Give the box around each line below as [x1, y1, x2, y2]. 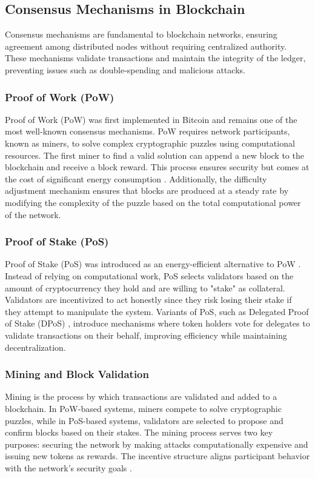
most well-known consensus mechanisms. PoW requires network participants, [5, 125, 290, 138]
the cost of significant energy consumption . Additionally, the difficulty [5, 172, 267, 185]
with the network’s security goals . [5, 461, 132, 474]
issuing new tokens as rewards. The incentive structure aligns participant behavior [5, 450, 310, 462]
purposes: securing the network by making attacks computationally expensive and [5, 437, 308, 450]
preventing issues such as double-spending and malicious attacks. [5, 63, 245, 76]
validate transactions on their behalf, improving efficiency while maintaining [5, 328, 287, 341]
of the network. [5, 208, 61, 221]
